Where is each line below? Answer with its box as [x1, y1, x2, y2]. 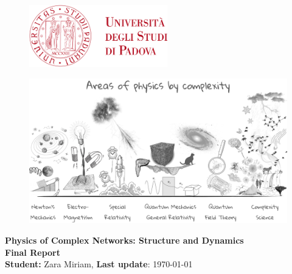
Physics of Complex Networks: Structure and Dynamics [5, 233, 244, 246]
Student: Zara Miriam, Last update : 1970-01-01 [5, 258, 193, 270]
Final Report [5, 245, 60, 258]
